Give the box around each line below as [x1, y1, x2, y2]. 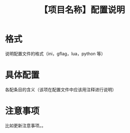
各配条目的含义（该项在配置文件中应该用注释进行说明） [5, 86, 116, 93]
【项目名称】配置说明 [39, 4, 125, 16]
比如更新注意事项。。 [5, 122, 46, 128]
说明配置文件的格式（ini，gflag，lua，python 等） [5, 51, 106, 57]
